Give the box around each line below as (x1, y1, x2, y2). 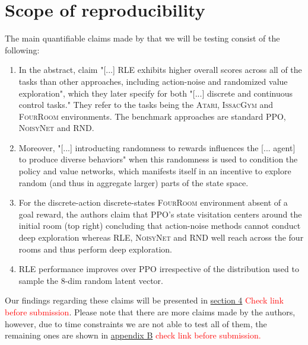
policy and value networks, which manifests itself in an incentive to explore (18, 165, 291, 177)
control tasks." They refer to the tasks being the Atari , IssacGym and (18, 98, 274, 111)
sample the (18, 274, 58, 286)
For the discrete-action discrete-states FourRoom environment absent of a (18, 196, 288, 209)
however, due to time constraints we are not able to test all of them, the (5, 317, 267, 330)
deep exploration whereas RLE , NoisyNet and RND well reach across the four (18, 231, 304, 244)
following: (5, 43, 40, 56)
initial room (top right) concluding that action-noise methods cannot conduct (18, 219, 301, 232)
